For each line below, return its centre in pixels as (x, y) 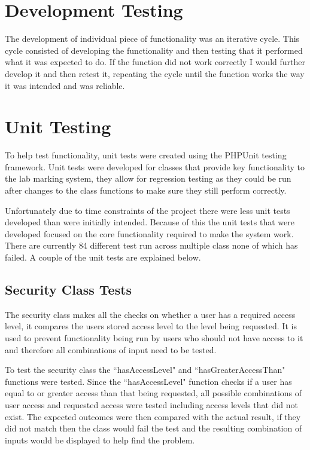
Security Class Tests (69, 289)
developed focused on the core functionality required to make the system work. (149, 233)
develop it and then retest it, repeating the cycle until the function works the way (155, 73)
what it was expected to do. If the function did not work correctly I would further (155, 62)
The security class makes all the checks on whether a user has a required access (150, 314)
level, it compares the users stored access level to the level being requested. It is (151, 326)
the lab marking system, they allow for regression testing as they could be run (148, 178)
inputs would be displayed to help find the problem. (100, 440)
